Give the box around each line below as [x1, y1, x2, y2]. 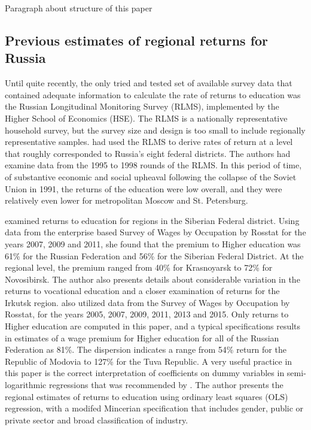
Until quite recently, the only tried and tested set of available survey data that [5, 77, 292, 89]
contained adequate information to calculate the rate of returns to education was [5, 88, 301, 101]
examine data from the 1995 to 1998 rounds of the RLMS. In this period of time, [5, 159, 302, 171]
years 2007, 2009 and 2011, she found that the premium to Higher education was [5, 237, 301, 250]
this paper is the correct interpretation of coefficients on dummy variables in [5, 367, 285, 379]
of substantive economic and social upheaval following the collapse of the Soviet [5, 170, 297, 183]
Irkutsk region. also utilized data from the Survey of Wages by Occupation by [5, 296, 290, 308]
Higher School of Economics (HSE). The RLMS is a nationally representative [5, 111, 288, 124]
